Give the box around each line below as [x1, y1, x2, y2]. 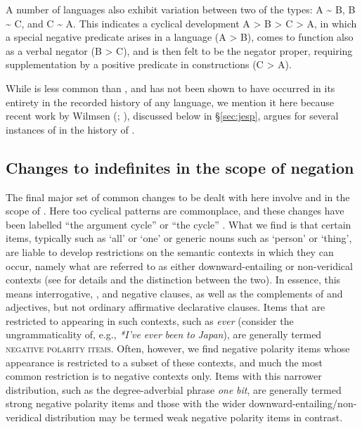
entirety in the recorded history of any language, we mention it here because [6, 94, 334, 109]
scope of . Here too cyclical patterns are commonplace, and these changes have [6, 203, 344, 218]
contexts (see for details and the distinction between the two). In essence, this [6, 272, 341, 287]
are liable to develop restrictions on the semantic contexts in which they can [6, 244, 334, 259]
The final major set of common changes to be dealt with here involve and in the [6, 189, 350, 204]
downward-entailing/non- [249, 396, 357, 411]
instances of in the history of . [6, 122, 135, 136]
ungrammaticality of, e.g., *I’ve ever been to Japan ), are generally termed [6, 327, 322, 342]
